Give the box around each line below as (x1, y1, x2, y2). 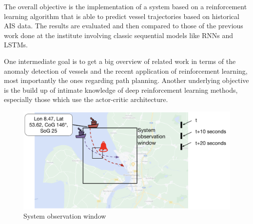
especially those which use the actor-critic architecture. (4, 94, 168, 104)
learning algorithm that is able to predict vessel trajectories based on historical (4, 11, 239, 21)
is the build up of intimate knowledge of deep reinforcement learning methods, (4, 84, 238, 95)
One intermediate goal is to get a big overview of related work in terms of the (4, 56, 236, 66)
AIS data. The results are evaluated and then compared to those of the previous (4, 20, 243, 31)
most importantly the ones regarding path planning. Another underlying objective (4, 75, 249, 85)
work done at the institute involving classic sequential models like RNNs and (4, 30, 234, 40)
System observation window (23, 211, 106, 221)
